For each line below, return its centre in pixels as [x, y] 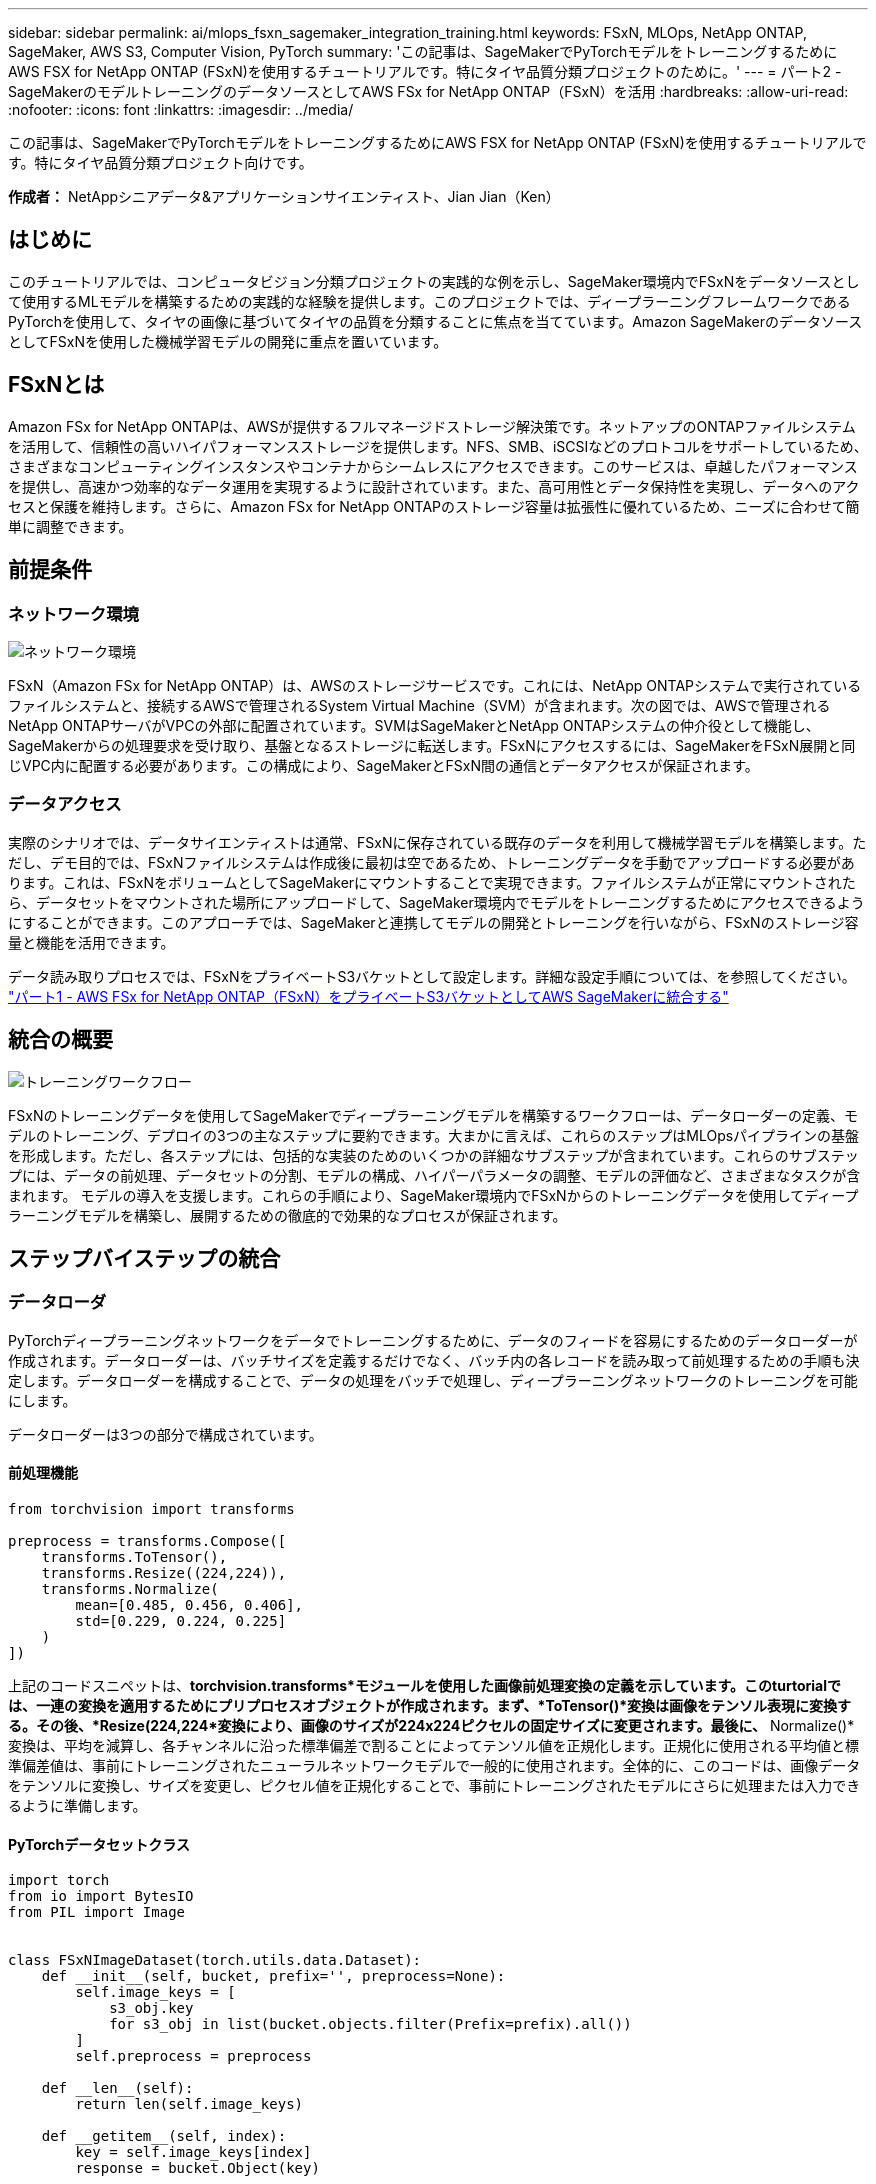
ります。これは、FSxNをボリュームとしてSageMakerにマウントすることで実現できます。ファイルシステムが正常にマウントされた [432, 882]
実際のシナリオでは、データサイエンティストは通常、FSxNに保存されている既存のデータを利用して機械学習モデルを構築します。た [437, 842]
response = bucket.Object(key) [197, 2168]
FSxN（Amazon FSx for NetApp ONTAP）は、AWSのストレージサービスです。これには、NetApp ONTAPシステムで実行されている [435, 685]
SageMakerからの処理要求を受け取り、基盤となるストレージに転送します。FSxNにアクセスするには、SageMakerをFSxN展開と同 [432, 745]
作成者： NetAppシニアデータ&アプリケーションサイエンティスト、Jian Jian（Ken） [284, 196]
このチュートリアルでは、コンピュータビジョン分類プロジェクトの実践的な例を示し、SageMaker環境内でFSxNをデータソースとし [434, 281]
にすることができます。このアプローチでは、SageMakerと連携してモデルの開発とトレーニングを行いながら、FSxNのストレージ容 [433, 922]
